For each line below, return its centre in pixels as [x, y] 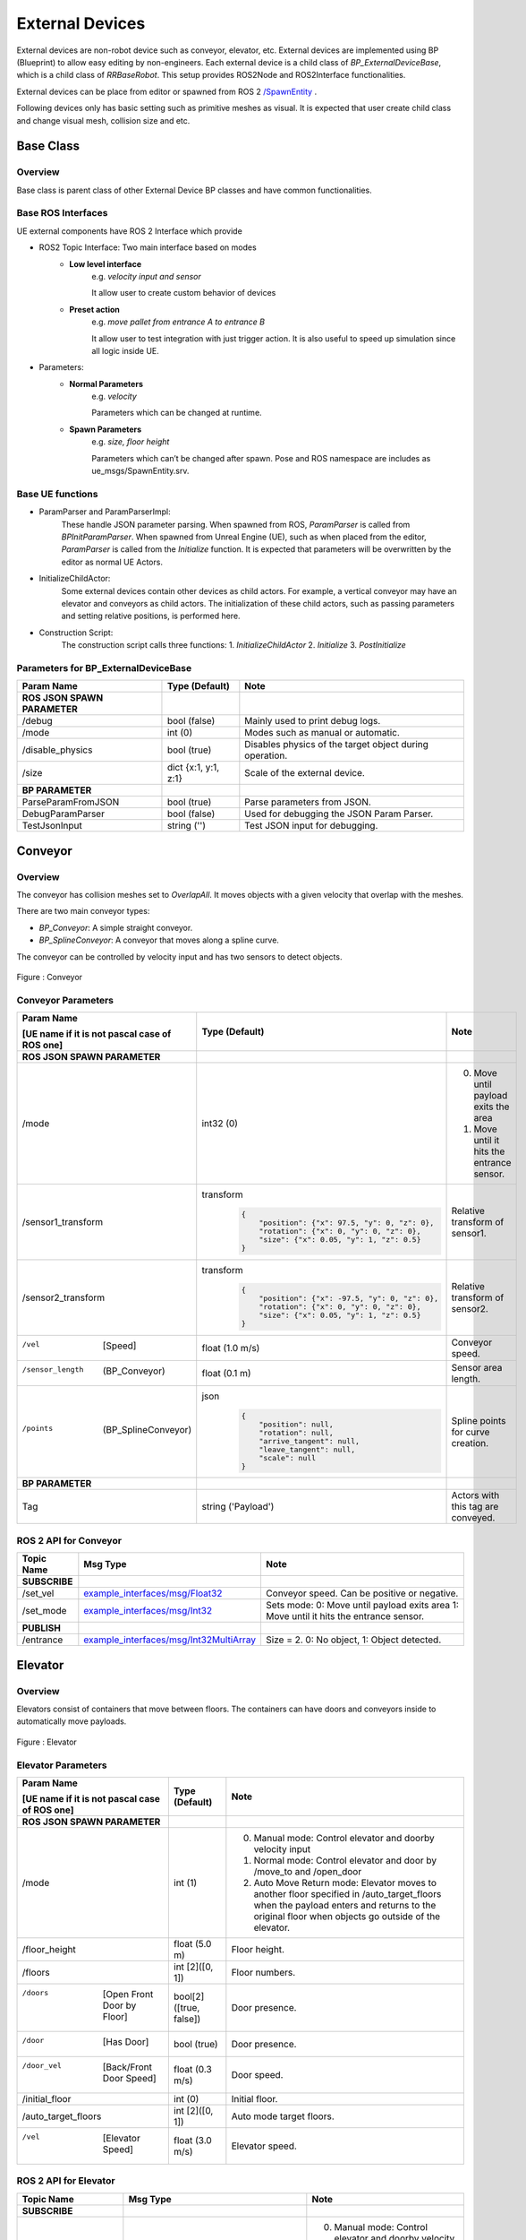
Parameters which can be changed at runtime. [177, 413]
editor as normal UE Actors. [112, 562]
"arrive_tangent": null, [310, 1441]
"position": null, [297, 1424]
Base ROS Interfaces [62, 213]
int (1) [185, 1882]
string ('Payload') [238, 1507]
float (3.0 [192, 2140]
